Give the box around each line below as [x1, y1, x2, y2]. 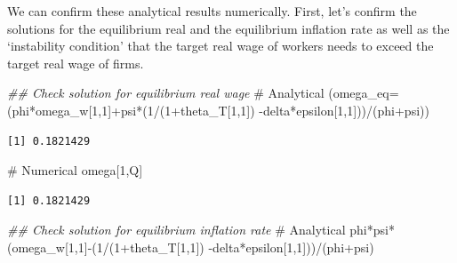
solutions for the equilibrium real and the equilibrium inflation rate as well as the [7, 19, 450, 37]
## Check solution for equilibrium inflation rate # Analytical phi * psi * [7, 220, 395, 239]
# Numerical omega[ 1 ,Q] [7, 161, 143, 179]
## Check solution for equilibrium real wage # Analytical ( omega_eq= [7, 84, 399, 102]
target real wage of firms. [7, 53, 144, 72]
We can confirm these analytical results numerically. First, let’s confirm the [7, 2, 417, 20]
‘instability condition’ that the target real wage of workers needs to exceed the [7, 36, 434, 55]
